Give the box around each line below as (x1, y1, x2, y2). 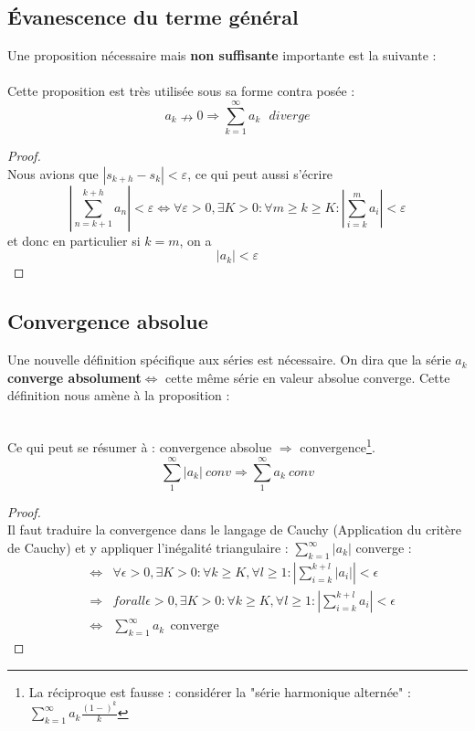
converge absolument (7, 367, 142, 387)
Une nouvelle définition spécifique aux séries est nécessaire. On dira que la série (7, 350, 451, 369)
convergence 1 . (300, 435, 375, 457)
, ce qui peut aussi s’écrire (187, 164, 333, 183)
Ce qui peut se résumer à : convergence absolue (7, 438, 272, 457)
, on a (179, 230, 212, 249)
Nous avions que (7, 164, 99, 183)
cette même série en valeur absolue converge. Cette (165, 367, 450, 387)
